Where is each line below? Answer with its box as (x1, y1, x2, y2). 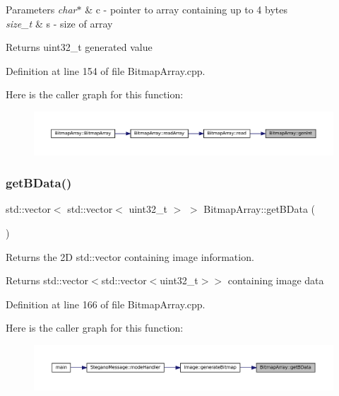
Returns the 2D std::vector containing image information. (6, 249, 254, 264)
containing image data (227, 273, 324, 288)
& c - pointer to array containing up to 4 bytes (85, 2, 287, 16)
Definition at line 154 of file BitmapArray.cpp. (6, 63, 206, 78)
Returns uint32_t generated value (6, 40, 153, 54)
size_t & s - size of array (6, 16, 113, 30)
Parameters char (6, 2, 77, 16)
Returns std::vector (6, 273, 89, 288)
